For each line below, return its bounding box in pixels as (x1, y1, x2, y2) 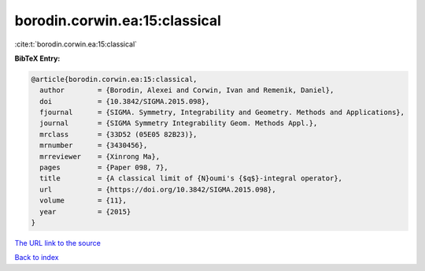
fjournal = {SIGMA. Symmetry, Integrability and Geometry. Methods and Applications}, (39, 108, 405, 117)
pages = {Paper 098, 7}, (39, 163, 168, 173)
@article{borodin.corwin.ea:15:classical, (31, 75, 198, 84)
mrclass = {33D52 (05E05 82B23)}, (39, 130, 198, 139)
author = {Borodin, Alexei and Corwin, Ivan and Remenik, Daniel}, (39, 86, 334, 95)
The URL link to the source (14, 238, 102, 247)
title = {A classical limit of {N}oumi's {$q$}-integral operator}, (39, 174, 342, 183)
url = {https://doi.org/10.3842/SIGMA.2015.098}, (39, 185, 276, 194)
